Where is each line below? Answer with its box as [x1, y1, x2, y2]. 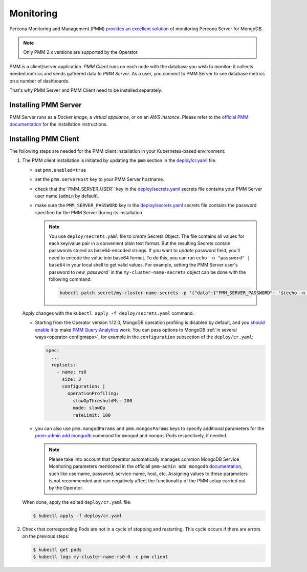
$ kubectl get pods [33, 547, 82, 553]
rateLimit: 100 [72, 412, 111, 418]
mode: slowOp [72, 405, 106, 411]
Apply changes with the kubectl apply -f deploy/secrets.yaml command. [22, 310, 194, 316]
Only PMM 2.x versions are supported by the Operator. [23, 49, 139, 55]
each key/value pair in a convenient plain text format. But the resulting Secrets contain [49, 240, 231, 246]
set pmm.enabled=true [35, 167, 86, 173]
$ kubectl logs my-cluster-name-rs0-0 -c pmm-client [33, 554, 168, 560]
